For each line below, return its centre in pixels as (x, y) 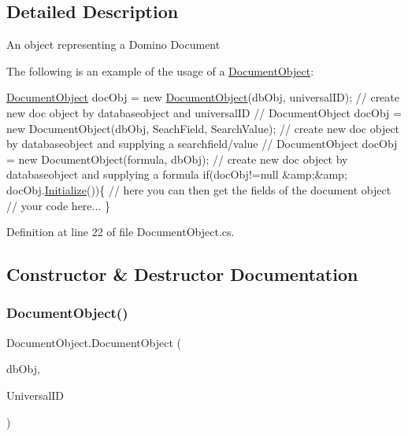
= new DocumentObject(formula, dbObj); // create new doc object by (177, 159)
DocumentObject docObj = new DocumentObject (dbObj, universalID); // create (203, 97)
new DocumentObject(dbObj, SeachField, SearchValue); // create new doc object (203, 128)
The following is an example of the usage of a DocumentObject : (160, 70)
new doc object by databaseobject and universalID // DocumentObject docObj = (204, 112)
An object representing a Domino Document (113, 44)
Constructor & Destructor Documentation (182, 274)
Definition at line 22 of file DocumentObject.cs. (121, 232)
